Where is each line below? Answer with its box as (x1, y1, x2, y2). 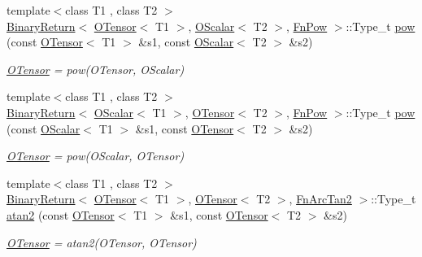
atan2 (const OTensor (7, 206, 115, 223)
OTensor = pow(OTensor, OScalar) (7, 60, 185, 77)
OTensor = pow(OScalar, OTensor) (7, 147, 185, 164)
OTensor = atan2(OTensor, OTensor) (7, 233, 197, 250)
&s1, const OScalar (138, 33, 234, 50)
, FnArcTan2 (289, 190, 352, 207)
